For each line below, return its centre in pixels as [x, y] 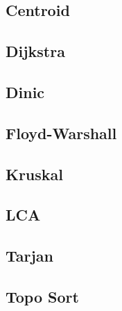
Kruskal [35, 174]
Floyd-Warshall [61, 133]
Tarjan [30, 256]
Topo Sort [42, 296]
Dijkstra [35, 51]
